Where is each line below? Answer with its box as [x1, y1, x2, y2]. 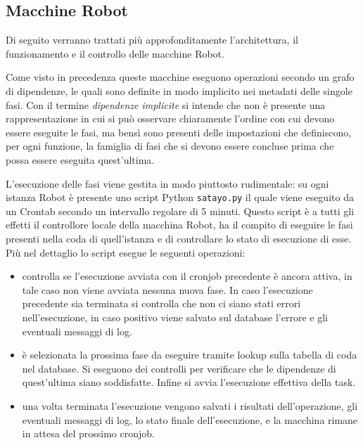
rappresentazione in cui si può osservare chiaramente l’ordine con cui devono [6, 111, 335, 126]
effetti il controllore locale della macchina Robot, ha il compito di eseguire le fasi [6, 217, 353, 232]
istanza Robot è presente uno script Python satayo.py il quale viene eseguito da [6, 190, 354, 205]
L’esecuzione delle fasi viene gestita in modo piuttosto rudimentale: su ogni [6, 176, 329, 191]
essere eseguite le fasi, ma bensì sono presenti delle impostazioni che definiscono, [6, 124, 352, 139]
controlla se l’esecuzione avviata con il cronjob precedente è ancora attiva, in [22, 269, 352, 283]
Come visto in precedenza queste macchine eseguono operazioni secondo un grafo [6, 70, 355, 84]
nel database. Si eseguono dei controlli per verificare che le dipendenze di [22, 361, 336, 375]
